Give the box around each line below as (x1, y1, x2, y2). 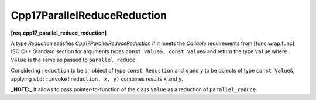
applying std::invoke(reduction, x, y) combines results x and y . (11, 75, 184, 82)
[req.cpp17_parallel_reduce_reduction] (11, 29, 107, 36)
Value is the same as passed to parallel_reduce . (11, 56, 137, 63)
